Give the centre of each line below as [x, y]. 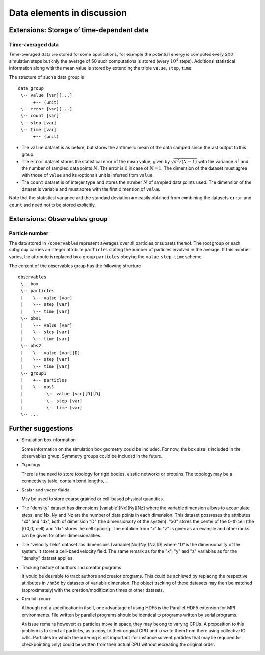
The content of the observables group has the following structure [75, 266]
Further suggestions [41, 428]
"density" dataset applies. [47, 558]
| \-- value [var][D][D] [60, 394]
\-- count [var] [40, 116]
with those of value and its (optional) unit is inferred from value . [88, 175]
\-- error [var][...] [46, 109]
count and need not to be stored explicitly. [52, 205]
